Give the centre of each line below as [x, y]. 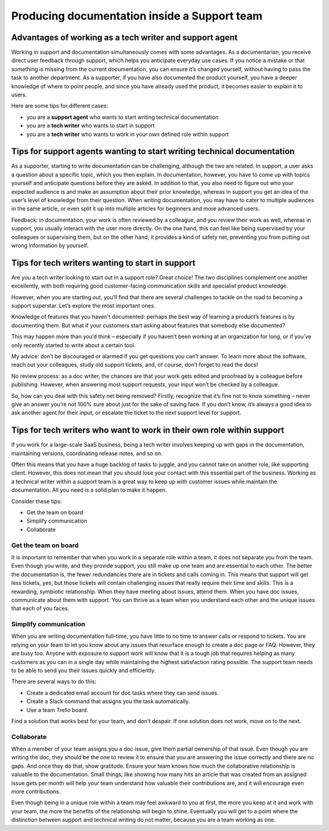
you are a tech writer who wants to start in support [91, 126]
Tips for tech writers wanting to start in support [103, 263]
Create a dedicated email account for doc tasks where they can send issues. [123, 693]
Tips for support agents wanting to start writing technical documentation [153, 151]
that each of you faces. [40, 609]
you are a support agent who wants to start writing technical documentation [122, 117]
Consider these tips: [37, 501]
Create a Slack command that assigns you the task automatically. [108, 701]
